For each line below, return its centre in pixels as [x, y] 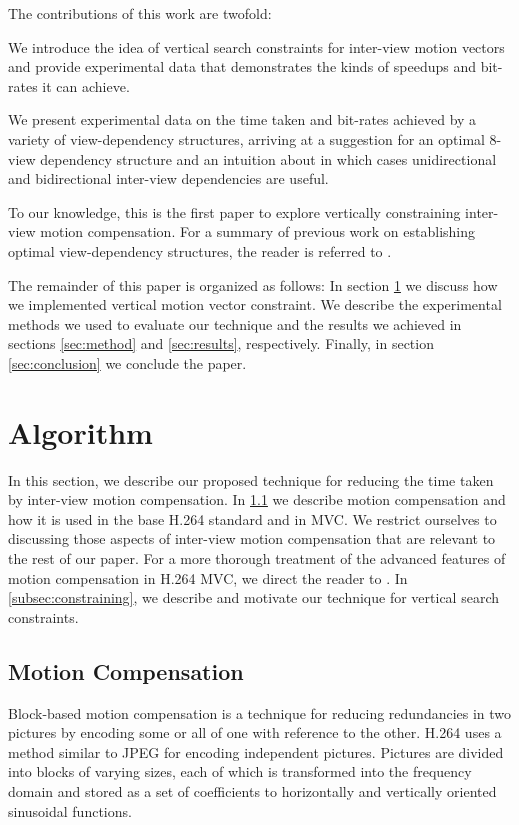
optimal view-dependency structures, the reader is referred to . [200, 250]
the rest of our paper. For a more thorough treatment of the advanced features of [257, 558]
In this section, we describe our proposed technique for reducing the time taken [251, 479]
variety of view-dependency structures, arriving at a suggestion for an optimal [246, 138]
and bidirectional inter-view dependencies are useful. [168, 178]
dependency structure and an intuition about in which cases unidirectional [268, 158]
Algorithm [80, 431]
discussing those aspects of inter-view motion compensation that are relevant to [252, 538]
